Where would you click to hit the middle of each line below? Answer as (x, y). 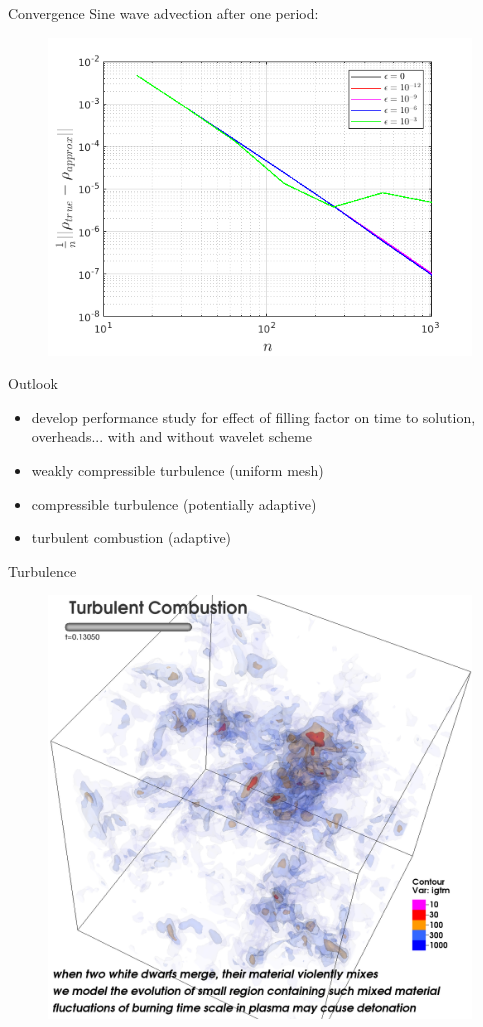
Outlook (33, 383)
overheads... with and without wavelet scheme (171, 436)
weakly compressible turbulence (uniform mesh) (177, 469)
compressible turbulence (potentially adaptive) (174, 503)
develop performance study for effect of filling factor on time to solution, (253, 416)
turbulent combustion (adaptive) (131, 537)
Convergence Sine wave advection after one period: (163, 13)
